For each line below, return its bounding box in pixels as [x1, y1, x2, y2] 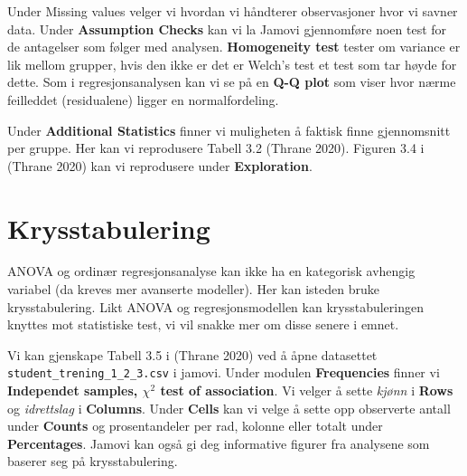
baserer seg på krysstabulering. [7, 452, 178, 471]
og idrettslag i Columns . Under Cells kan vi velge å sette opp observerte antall [7, 398, 451, 417]
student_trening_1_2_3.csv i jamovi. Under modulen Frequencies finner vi [7, 363, 440, 382]
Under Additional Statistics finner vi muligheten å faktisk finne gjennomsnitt [7, 120, 451, 139]
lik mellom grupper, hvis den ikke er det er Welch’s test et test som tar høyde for [7, 54, 457, 73]
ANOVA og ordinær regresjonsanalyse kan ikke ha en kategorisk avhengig [7, 262, 416, 281]
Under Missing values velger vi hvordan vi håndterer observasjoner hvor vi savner [7, 2, 458, 20]
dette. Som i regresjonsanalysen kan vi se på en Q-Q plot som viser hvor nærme [7, 72, 456, 91]
